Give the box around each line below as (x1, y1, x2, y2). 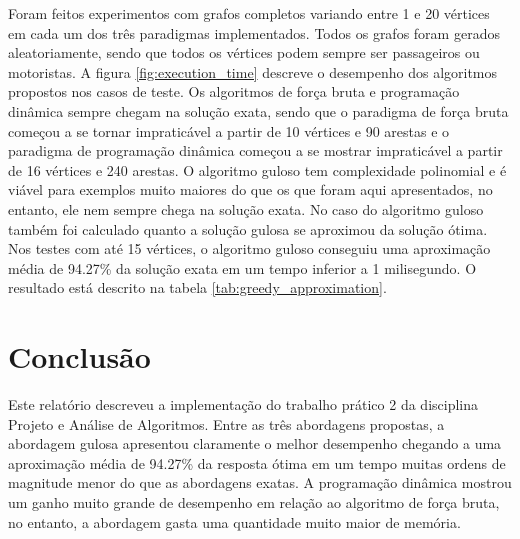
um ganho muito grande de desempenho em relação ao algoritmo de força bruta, (8, 492, 500, 512)
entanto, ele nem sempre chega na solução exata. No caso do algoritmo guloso (8, 198, 484, 219)
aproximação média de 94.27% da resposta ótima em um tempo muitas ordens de (8, 452, 506, 473)
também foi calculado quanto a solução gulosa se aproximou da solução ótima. (8, 218, 488, 239)
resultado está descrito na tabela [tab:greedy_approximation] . (8, 277, 387, 298)
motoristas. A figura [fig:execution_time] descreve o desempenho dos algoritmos (8, 61, 498, 82)
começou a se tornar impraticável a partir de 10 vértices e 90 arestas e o (8, 120, 450, 141)
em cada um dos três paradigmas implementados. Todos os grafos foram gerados (8, 22, 500, 43)
